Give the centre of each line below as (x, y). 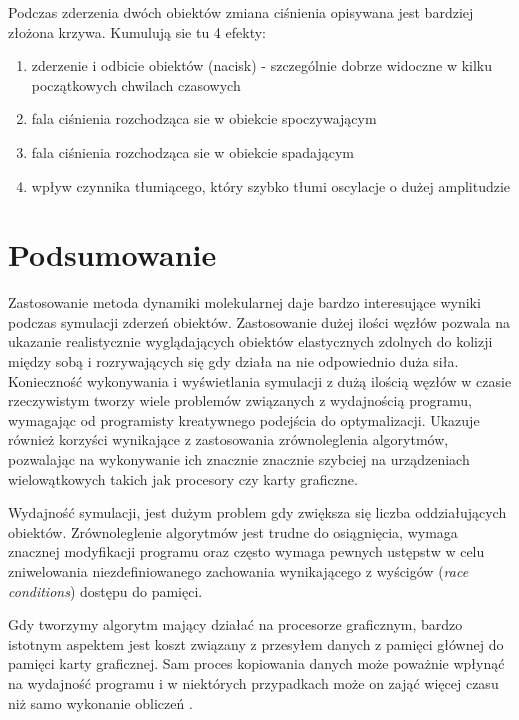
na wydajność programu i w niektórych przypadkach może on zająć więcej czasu (253, 682)
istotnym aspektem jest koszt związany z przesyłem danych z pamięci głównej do (256, 643)
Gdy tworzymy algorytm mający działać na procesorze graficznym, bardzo (235, 624)
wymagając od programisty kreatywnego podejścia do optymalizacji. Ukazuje (244, 419)
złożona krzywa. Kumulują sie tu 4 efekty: (137, 31)
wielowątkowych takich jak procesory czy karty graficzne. (183, 478)
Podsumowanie (112, 254)
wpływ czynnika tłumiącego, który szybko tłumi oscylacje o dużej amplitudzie (271, 185)
